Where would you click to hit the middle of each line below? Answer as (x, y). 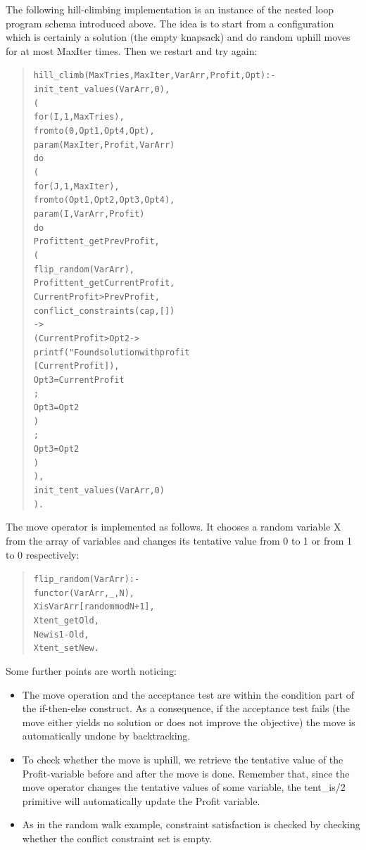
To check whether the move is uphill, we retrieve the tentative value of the (183, 760)
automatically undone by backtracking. (106, 736)
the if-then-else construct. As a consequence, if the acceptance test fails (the (186, 708)
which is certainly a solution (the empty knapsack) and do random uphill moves (178, 37)
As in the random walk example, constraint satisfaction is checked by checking (191, 824)
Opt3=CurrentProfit (79, 380)
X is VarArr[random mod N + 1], (94, 607)
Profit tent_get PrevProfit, (96, 242)
